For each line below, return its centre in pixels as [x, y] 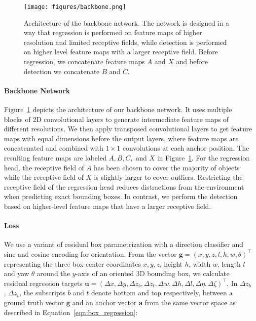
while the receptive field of [44, 177]
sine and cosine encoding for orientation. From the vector [91, 254]
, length [229, 263]
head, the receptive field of [44, 167]
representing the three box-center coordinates [73, 263]
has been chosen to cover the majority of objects [167, 167]
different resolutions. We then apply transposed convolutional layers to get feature [128, 129]
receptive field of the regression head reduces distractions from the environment [124, 186]
